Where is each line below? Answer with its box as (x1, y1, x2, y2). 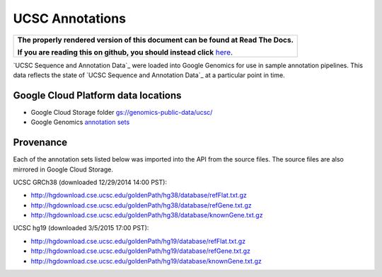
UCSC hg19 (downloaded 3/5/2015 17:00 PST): (13, 224, 149, 232)
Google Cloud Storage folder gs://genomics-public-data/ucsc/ (30, 108, 213, 116)
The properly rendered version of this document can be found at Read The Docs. (17, 35, 294, 45)
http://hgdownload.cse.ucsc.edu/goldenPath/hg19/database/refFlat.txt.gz (30, 237, 246, 245)
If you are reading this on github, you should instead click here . (17, 47, 233, 57)
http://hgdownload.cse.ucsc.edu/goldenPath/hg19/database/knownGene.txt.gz (30, 256, 262, 265)
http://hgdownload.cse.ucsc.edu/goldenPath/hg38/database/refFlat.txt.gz (30, 191, 248, 200)
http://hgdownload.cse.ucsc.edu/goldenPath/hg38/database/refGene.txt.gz (30, 200, 252, 209)
